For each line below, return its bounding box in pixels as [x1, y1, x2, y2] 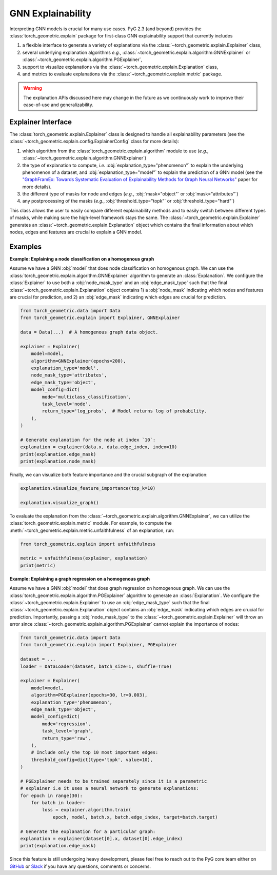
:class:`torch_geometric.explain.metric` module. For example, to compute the [9, 520, 172, 526]
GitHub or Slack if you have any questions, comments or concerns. [9, 863, 151, 869]
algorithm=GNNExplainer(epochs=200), [31, 358, 126, 364]
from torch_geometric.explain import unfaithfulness [20, 541, 156, 547]
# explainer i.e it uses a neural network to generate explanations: [20, 785, 199, 791]
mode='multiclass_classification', [42, 394, 132, 400]
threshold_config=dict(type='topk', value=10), [31, 757, 153, 763]
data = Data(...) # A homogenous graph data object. [20, 329, 159, 335]
